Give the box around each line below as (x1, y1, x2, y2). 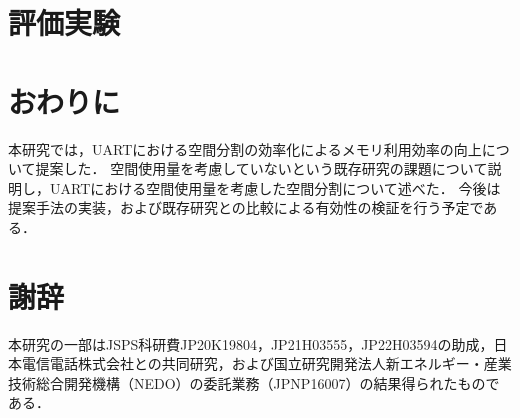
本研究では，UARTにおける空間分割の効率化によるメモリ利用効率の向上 (8, 138, 482, 159)
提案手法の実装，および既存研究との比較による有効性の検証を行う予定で (8, 197, 484, 218)
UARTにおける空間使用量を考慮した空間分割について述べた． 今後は (49, 177, 501, 198)
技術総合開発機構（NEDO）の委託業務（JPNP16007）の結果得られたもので (8, 372, 500, 393)
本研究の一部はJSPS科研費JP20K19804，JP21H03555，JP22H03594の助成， (8, 333, 494, 354)
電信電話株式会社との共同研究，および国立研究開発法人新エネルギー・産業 (21, 353, 512, 374)
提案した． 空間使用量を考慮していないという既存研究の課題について (35, 158, 488, 179)
